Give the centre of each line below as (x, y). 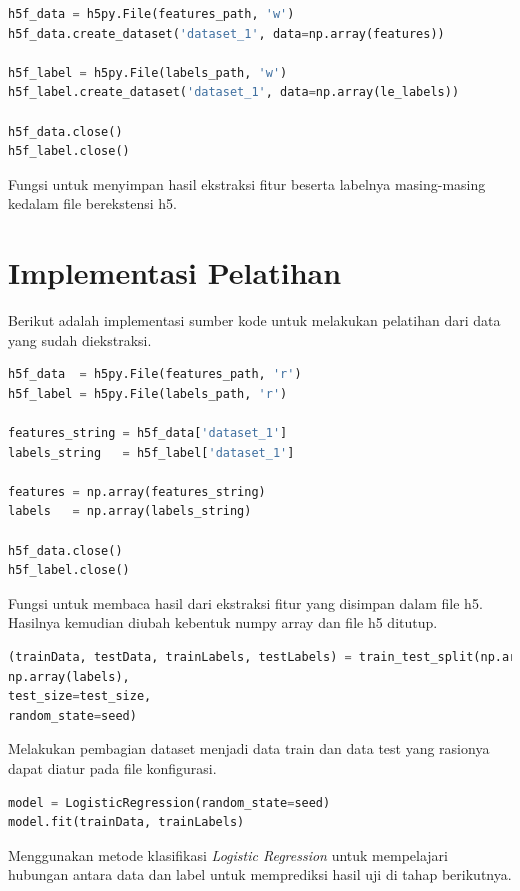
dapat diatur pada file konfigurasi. (112, 767)
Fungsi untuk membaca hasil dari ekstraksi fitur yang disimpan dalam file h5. (245, 602)
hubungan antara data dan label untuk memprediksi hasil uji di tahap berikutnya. (260, 874)
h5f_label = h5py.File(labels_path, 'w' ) (148, 72)
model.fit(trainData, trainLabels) (126, 822)
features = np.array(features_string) (137, 491)
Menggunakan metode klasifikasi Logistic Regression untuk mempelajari (228, 854)
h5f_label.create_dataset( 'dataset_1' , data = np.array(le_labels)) (234, 92)
